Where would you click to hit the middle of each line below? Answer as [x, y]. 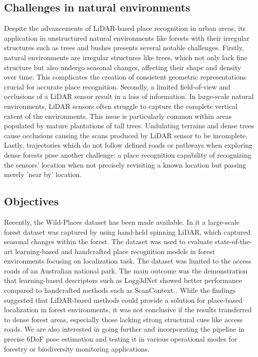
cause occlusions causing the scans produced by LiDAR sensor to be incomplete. [126, 135]
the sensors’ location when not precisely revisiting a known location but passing [125, 164]
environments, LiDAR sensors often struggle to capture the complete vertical [121, 106]
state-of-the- [233, 241]
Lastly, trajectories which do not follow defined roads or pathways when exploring [128, 145]
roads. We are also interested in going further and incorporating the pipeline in [124, 329]
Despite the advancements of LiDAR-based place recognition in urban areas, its [125, 28]
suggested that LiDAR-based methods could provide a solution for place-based [123, 300]
